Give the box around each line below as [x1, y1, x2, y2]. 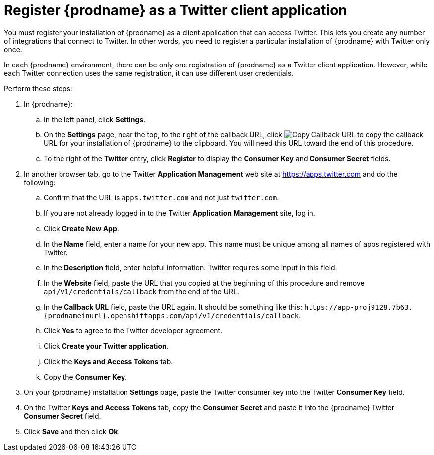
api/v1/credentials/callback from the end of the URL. [44, 287, 240, 296]
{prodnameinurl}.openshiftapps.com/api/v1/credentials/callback [44, 311, 299, 320]
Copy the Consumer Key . [44, 372, 127, 381]
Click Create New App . [44, 224, 119, 233]
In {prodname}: [24, 99, 73, 108]
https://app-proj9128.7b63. [304, 303, 413, 311]
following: [24, 178, 56, 187]
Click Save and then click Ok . [24, 427, 120, 436]
